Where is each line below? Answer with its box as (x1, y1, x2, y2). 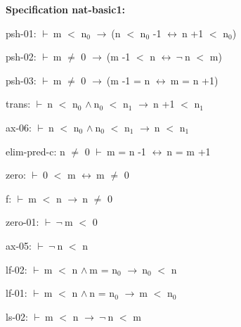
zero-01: (6, 214, 39, 229)
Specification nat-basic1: (6, 2, 126, 16)
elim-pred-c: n (6, 143, 65, 158)
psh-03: (6, 72, 37, 87)
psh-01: (6, 25, 37, 40)
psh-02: (6, 49, 37, 64)
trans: (6, 96, 31, 111)
